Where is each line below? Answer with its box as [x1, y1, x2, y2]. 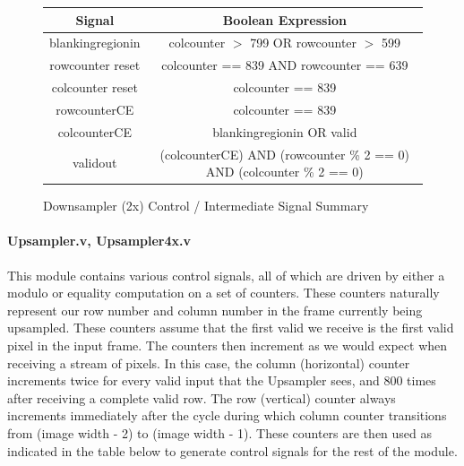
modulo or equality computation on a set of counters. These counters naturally [7, 283, 440, 302]
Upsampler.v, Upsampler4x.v [7, 231, 192, 250]
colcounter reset [51, 78, 138, 97]
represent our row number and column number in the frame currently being [7, 300, 423, 319]
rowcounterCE [56, 99, 134, 118]
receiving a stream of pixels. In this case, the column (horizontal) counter [7, 353, 410, 372]
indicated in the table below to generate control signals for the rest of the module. [7, 441, 458, 460]
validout [73, 153, 117, 172]
